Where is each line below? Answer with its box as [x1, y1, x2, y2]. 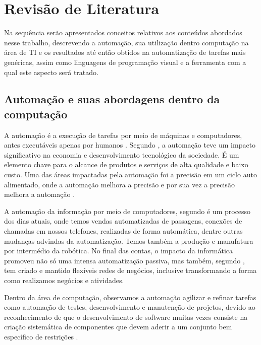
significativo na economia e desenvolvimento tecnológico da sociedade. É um [4, 149, 239, 160]
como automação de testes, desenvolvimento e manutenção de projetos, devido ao [4, 302, 255, 312]
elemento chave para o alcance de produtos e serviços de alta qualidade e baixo [4, 159, 248, 170]
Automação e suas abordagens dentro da [4, 91, 220, 107]
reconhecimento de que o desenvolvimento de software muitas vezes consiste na [4, 311, 248, 322]
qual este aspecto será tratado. [4, 66, 98, 77]
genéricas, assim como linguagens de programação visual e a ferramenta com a [4, 56, 246, 67]
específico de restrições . [4, 331, 78, 341]
